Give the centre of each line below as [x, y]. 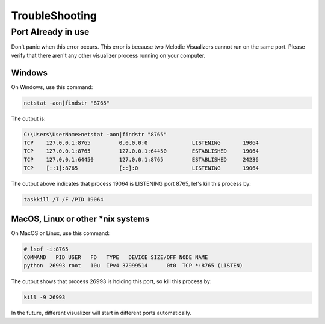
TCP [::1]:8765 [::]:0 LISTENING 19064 [141, 168]
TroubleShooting [54, 16]
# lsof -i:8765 [46, 249]
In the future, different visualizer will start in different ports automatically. [101, 313]
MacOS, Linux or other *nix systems [80, 219]
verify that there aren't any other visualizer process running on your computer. [108, 55]
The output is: [28, 118]
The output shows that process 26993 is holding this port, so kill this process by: [111, 281]
